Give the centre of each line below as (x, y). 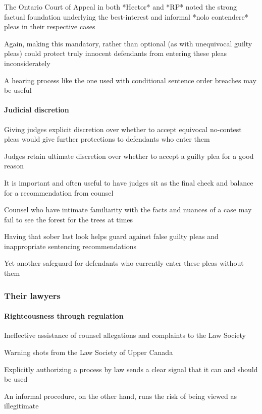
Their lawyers (33, 295)
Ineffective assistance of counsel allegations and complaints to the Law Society (125, 335)
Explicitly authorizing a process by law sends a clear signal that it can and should (131, 369)
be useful (18, 90)
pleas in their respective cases (50, 26)
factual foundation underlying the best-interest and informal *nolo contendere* (126, 16)
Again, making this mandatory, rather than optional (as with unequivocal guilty (128, 43)
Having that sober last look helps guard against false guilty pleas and (111, 236)
